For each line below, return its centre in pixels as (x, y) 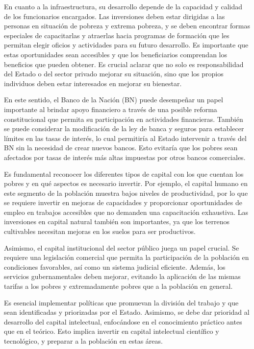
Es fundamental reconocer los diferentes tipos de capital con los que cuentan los (124, 174)
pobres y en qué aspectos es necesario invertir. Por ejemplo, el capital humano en (126, 183)
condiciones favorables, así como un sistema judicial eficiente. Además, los (115, 267)
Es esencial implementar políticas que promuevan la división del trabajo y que (121, 302)
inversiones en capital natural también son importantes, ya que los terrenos (117, 221)
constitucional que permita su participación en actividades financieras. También (124, 119)
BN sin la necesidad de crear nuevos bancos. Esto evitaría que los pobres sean (121, 148)
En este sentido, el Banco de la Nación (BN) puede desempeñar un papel (114, 100)
